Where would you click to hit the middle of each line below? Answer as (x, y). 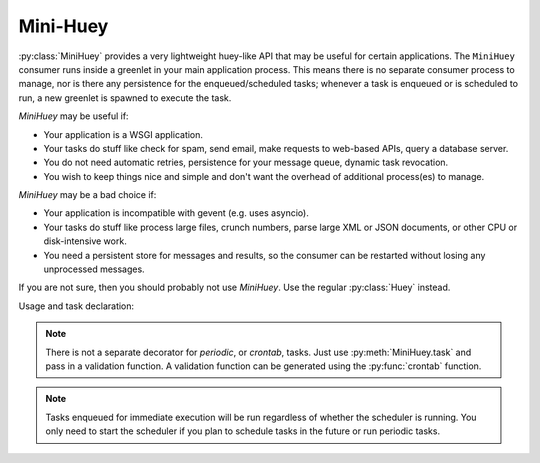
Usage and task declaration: (76, 306)
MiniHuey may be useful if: (73, 116)
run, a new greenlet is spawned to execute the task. (125, 97)
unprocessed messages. (94, 269)
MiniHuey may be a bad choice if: (87, 195)
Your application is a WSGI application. (123, 134)
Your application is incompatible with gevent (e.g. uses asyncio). (176, 213)
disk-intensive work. (85, 241)
